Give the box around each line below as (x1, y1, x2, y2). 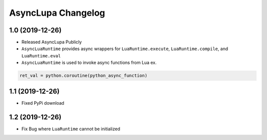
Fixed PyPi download (21, 100, 64, 106)
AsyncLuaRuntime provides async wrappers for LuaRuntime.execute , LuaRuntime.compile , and (21, 46, 228, 52)
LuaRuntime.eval (21, 53, 61, 58)
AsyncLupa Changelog (9, 7, 105, 18)
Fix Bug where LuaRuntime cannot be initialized (21, 126, 121, 132)
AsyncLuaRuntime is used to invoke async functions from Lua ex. (21, 59, 157, 66)
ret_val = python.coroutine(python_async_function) (19, 73, 148, 79)
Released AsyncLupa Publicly (21, 39, 82, 45)
